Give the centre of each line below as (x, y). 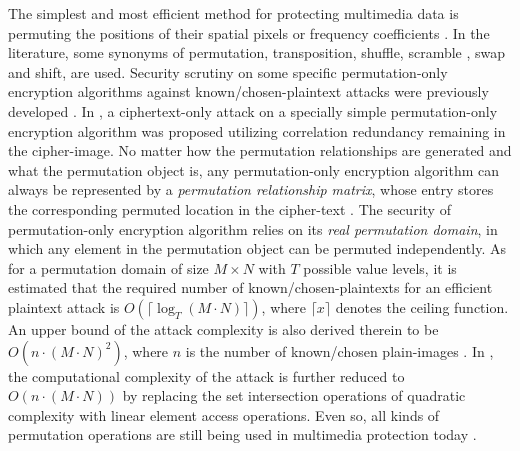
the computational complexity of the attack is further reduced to (206, 375)
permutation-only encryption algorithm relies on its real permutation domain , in (253, 228)
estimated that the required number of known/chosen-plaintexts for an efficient (250, 287)
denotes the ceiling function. (422, 306)
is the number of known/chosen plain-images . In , (339, 350)
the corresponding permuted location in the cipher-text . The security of (229, 208)
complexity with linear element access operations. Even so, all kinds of (224, 414)
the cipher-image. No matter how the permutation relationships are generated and (260, 150)
